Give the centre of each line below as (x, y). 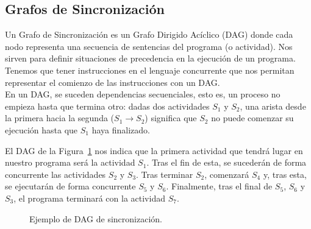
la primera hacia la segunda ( (60, 118)
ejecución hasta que (41, 129)
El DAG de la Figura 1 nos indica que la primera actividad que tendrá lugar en (154, 150)
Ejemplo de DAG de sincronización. (96, 218)
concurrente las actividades (55, 174)
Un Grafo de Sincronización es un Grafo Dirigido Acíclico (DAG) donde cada (149, 34)
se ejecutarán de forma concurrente (70, 186)
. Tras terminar (165, 174)
